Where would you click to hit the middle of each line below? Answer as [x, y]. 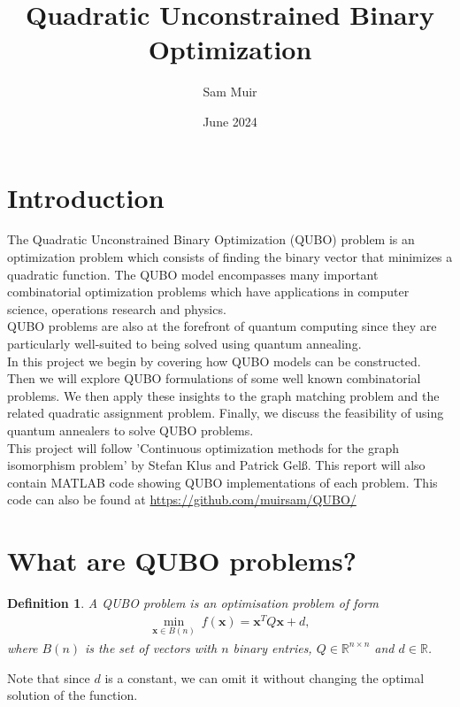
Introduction [86, 197]
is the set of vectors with [151, 647]
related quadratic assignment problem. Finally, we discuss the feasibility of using [226, 413]
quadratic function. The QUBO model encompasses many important [193, 274]
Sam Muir [230, 92]
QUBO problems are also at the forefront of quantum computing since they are [222, 326]
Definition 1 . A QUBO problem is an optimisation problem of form [193, 603]
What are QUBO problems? [182, 561]
